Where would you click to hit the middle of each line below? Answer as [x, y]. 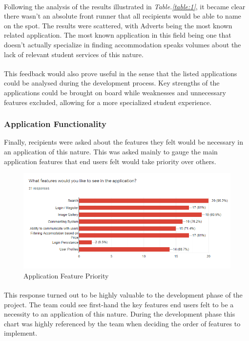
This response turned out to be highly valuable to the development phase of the [123, 294]
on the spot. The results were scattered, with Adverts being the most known [118, 25]
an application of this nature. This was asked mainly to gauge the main [111, 151]
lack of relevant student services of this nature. [74, 54]
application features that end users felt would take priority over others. [110, 161]
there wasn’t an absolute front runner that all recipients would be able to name [123, 16]
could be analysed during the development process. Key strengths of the [112, 83]
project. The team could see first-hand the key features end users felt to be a [119, 304]
